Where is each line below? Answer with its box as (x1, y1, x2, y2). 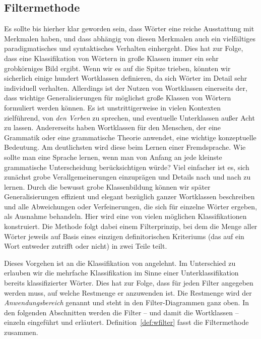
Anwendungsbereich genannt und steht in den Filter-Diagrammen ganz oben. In (4, 297, 249, 308)
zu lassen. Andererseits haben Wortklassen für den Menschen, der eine (4, 122, 221, 133)
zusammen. (4, 327, 38, 337)
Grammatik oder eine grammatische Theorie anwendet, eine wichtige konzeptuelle (4, 132, 256, 142)
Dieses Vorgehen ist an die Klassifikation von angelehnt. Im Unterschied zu (4, 257, 236, 268)
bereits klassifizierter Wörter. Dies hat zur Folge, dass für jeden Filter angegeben (4, 277, 253, 288)
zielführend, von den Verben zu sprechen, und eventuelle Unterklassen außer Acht (4, 112, 255, 123)
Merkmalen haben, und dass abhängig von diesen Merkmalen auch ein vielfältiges (4, 33, 255, 43)
